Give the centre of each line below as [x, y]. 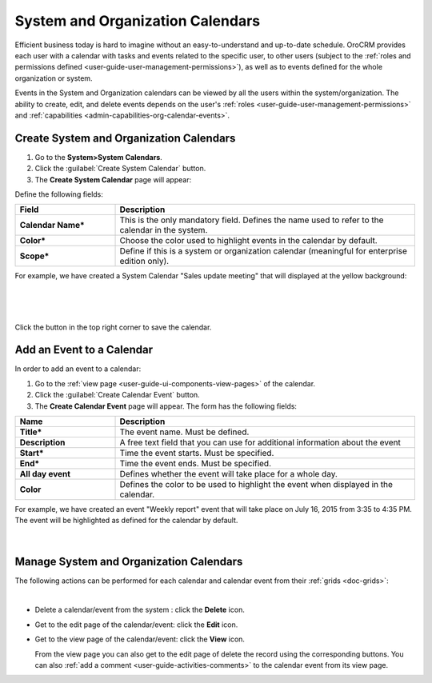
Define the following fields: [59, 194]
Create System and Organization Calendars [125, 138]
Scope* [34, 256]
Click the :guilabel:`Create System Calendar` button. [120, 169]
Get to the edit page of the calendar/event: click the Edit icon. [136, 625]
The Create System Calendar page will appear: [113, 179]
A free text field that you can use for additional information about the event [260, 442]
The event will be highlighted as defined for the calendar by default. [126, 521]
